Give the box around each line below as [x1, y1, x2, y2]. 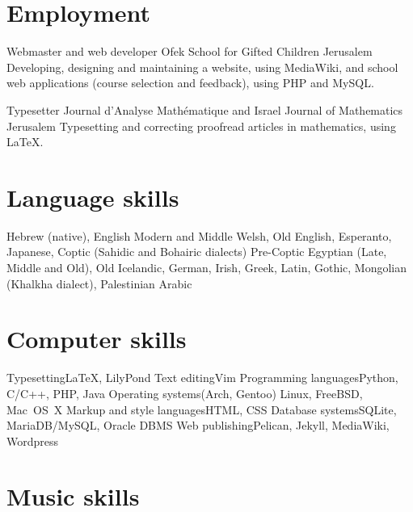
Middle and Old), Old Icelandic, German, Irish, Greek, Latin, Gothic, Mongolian [6, 259, 407, 275]
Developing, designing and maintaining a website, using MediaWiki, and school [6, 58, 398, 75]
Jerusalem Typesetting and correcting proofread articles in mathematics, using [6, 117, 396, 134]
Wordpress [6, 432, 59, 449]
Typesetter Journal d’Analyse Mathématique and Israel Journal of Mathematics [6, 101, 403, 118]
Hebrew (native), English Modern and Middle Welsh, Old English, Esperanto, [6, 227, 392, 244]
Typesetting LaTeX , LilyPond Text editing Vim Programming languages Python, [6, 369, 398, 386]
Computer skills [6, 322, 187, 355]
